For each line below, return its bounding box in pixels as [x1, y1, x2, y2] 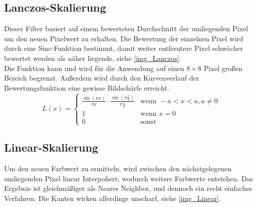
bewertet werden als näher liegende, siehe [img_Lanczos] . [4, 52, 181, 63]
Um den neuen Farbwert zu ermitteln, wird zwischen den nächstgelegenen [4, 163, 232, 174]
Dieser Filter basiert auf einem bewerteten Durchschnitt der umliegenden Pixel [4, 23, 248, 34]
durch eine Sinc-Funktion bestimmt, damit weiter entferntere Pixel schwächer [4, 43, 243, 53]
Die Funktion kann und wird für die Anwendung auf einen [4, 62, 184, 73]
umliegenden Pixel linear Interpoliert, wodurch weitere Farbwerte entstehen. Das [4, 173, 253, 183]
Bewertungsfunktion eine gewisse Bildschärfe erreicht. [4, 82, 170, 93]
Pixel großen [203, 62, 242, 73]
